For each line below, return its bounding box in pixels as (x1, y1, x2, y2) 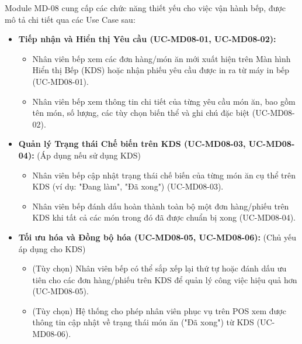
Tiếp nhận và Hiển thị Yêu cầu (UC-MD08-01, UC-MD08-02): (18, 33, 276, 45)
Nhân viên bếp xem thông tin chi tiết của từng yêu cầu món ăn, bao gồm (32, 95, 296, 107)
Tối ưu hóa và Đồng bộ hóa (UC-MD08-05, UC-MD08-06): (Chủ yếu (18, 231, 296, 243)
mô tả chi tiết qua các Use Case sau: (5, 13, 136, 25)
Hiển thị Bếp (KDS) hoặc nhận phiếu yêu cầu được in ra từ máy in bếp (32, 64, 290, 76)
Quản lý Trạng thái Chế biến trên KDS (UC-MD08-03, (18, 137, 246, 150)
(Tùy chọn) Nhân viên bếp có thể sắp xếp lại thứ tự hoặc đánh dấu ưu (32, 262, 287, 274)
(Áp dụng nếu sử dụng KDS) (37, 149, 141, 161)
